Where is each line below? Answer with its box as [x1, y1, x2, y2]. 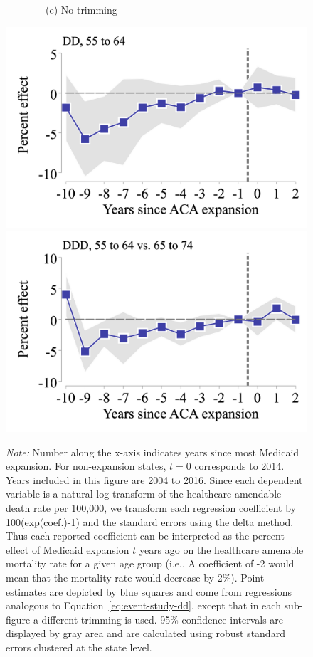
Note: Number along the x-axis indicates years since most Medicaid [6, 444, 299, 459]
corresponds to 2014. [194, 458, 285, 473]
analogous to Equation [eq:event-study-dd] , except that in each [6, 598, 281, 613]
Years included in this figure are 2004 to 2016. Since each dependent [6, 472, 303, 487]
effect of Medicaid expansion [6, 542, 129, 557]
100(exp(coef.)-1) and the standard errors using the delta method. [6, 514, 294, 529]
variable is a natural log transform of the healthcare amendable [6, 486, 282, 501]
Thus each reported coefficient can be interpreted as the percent [6, 528, 285, 543]
